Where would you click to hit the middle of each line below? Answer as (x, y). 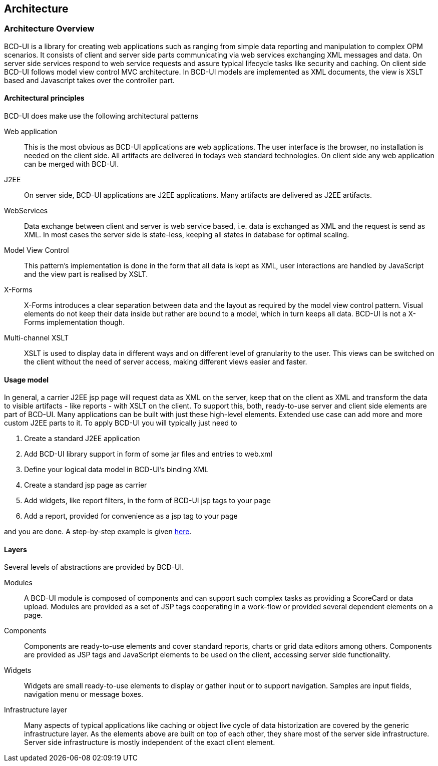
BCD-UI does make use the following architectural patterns (101, 116)
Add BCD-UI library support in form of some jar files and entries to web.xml (148, 454)
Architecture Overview (49, 29)
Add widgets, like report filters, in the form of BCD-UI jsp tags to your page (147, 501)
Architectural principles (44, 98)
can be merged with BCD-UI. (72, 164)
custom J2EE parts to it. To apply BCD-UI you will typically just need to (121, 423)
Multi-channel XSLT (37, 338)
